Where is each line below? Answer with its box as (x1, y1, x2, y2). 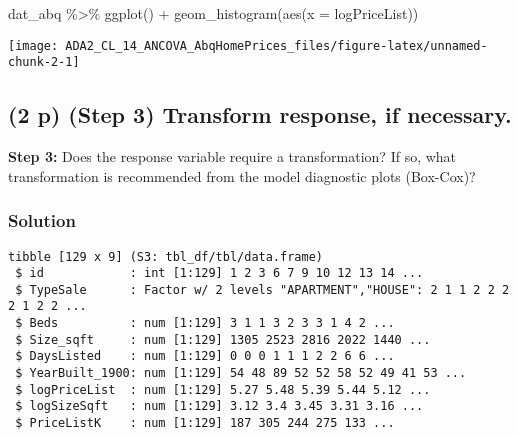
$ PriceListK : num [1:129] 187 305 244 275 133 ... (15, 416, 395, 431)
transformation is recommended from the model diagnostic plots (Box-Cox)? (8, 165, 476, 186)
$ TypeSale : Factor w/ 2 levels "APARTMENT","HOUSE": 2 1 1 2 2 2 (15, 282, 510, 297)
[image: (8, 38, 59, 53)
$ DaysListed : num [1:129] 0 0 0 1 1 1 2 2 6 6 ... (15, 349, 395, 364)
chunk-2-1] (8, 55, 80, 70)
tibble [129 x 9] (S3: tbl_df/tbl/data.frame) (8, 249, 323, 264)
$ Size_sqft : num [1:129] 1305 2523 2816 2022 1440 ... (15, 332, 431, 347)
